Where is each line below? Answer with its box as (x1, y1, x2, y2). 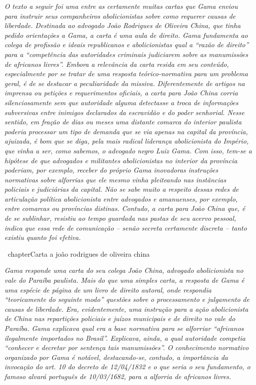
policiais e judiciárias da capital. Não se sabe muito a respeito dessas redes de (4, 184, 239, 194)
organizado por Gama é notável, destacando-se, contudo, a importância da (4, 352, 228, 362)
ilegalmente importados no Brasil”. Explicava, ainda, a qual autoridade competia (4, 332, 246, 343)
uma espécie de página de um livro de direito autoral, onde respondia (4, 284, 212, 295)
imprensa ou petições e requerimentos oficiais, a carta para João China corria (4, 88, 238, 98)
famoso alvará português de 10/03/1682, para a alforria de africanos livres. (4, 371, 231, 381)
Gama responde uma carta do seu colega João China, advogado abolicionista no (4, 265, 244, 275)
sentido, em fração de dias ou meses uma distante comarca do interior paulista (4, 117, 242, 127)
